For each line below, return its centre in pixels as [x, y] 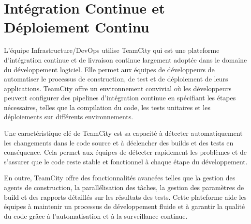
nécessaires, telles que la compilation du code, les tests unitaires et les [107, 107]
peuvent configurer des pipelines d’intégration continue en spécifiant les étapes [120, 98]
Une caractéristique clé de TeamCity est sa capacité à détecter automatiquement [123, 133]
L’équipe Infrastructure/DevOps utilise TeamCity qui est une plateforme [112, 50]
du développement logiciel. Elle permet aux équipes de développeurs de [109, 69]
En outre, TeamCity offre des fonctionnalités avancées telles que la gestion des [120, 178]
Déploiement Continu [77, 27]
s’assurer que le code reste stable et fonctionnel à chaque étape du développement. [126, 161]
